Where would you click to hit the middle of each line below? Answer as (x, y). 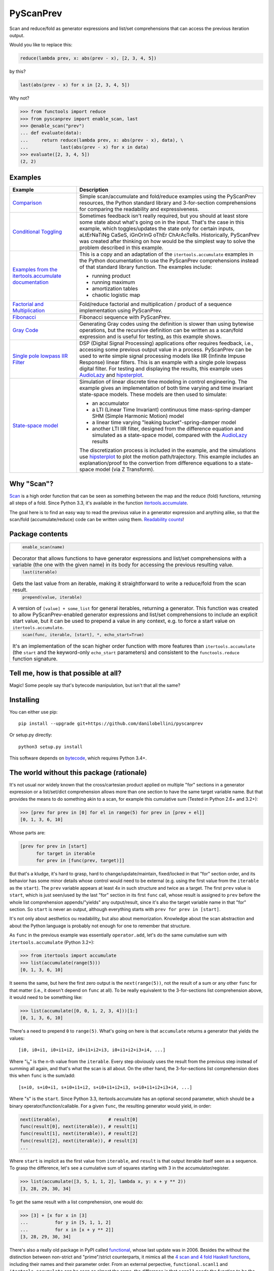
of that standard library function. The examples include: (146, 267)
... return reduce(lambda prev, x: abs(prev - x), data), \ (102, 140)
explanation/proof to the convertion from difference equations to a (159, 463)
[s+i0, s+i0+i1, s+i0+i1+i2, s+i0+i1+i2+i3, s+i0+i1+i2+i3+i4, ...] (105, 1087)
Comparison (27, 203)
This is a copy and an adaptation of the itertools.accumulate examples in (166, 254)
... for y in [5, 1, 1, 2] (66, 1222)
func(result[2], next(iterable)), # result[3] (79, 1141)
